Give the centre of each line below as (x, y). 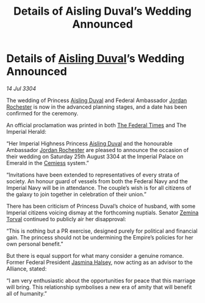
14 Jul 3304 (21, 88)
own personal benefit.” (35, 244)
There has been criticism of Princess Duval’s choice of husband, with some (101, 206)
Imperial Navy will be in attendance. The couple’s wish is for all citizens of (99, 188)
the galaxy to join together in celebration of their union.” (76, 194)
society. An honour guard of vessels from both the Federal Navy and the (97, 181)
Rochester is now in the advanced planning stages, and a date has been (97, 107)
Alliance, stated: (27, 268)
